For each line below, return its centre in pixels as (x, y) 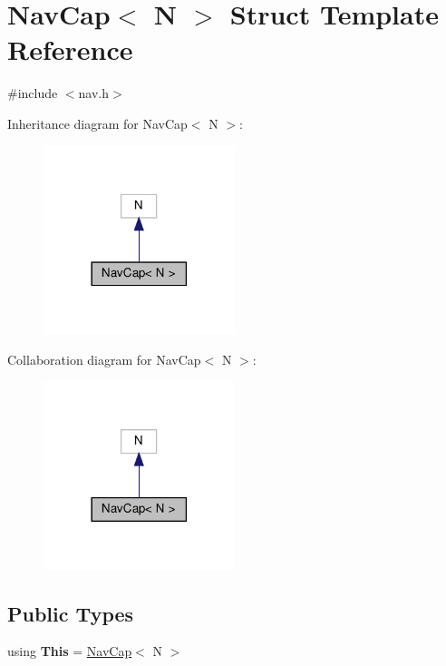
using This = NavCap (70, 651)
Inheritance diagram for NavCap (97, 123)
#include (33, 93)
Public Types (71, 613)
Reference (70, 49)
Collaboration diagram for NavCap (104, 359)
